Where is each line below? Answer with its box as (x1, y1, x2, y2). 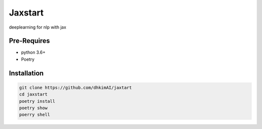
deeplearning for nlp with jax (9, 24, 66, 30)
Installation (9, 69, 44, 77)
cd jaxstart (19, 92, 48, 97)
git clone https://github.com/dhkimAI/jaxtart (19, 85, 132, 90)
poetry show (19, 105, 48, 111)
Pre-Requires (9, 37, 50, 45)
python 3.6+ (21, 49, 46, 55)
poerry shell (19, 112, 50, 117)
